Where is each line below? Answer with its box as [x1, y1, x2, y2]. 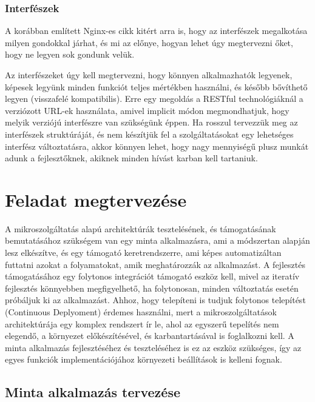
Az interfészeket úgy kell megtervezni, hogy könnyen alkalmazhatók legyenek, [5, 69, 293, 81]
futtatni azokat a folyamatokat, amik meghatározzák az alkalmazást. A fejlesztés [5, 258, 305, 270]
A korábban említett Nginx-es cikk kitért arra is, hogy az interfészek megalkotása [5, 24, 308, 37]
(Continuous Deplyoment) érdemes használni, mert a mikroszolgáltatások [5, 306, 277, 318]
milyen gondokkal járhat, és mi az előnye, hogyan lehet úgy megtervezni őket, [5, 36, 293, 49]
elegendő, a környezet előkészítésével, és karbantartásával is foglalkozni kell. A [5, 329, 294, 342]
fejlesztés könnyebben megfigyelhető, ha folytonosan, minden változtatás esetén [5, 281, 299, 294]
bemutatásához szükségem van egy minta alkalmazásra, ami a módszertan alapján [5, 234, 310, 247]
